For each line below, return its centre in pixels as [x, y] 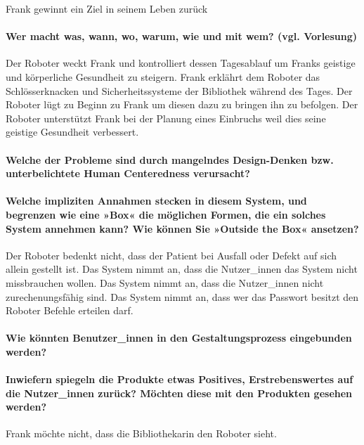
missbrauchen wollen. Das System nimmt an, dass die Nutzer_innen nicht [165, 282]
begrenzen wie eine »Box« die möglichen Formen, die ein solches [166, 214]
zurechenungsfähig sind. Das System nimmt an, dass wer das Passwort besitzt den [182, 296]
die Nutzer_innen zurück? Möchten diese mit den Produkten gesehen [179, 393]
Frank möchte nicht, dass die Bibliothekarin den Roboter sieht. [141, 433]
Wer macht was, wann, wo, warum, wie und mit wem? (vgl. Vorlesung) [182, 36]
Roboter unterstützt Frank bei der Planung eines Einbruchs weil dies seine [166, 118]
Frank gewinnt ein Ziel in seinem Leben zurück [107, 8]
